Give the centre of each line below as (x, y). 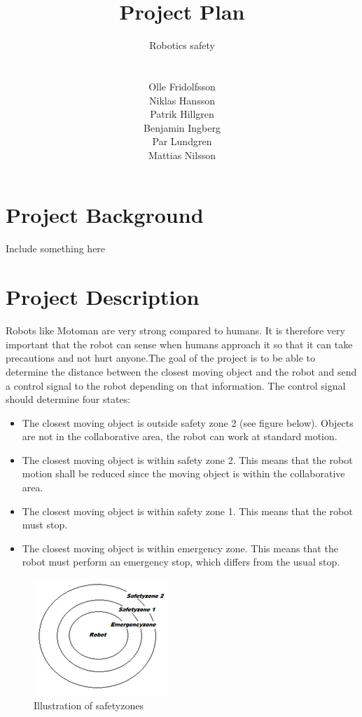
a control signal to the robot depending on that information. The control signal (176, 385)
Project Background (105, 215)
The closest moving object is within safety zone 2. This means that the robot (187, 459)
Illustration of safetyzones (89, 705)
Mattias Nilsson (182, 155)
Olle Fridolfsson (182, 86)
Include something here (56, 248)
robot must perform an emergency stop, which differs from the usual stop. (181, 562)
